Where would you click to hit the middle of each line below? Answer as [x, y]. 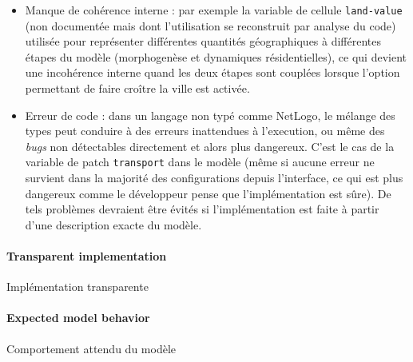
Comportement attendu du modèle [91, 348]
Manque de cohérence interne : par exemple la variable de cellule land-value [214, 10]
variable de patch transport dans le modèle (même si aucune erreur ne [200, 162]
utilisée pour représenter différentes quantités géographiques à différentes [203, 41]
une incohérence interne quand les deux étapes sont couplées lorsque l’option [212, 72]
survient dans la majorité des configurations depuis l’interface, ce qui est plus [214, 178]
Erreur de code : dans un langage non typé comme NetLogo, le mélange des [210, 115]
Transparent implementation [87, 256]
